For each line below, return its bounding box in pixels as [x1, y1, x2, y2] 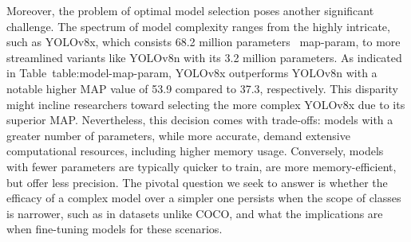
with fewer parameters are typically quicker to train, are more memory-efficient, [6, 158, 397, 174]
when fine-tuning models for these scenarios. [6, 221, 223, 237]
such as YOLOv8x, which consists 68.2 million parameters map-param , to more [6, 33, 401, 50]
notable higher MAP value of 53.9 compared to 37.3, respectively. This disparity [6, 80, 398, 96]
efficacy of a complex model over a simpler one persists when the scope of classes [6, 189, 401, 206]
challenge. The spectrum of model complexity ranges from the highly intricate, [6, 18, 390, 34]
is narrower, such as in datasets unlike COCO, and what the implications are [6, 205, 383, 221]
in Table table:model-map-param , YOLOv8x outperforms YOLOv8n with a [6, 64, 377, 81]
